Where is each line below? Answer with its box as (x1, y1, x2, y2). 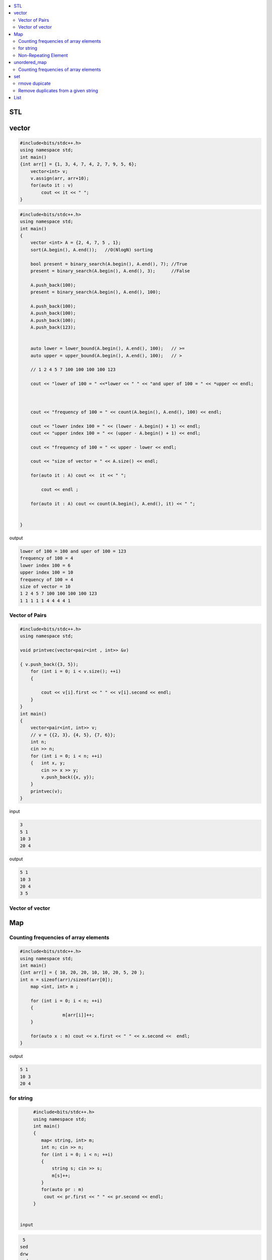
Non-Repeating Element (18, 52, 68, 58)
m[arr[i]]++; (62, 1012, 95, 1018)
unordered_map (14, 59, 47, 66)
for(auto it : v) (30, 182, 74, 188)
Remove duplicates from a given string (18, 87, 98, 93)
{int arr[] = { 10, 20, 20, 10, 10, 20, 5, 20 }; (20, 970, 145, 975)
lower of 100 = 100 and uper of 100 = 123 (20, 548, 126, 554)
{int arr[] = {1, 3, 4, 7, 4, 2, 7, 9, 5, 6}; (20, 161, 137, 167)
